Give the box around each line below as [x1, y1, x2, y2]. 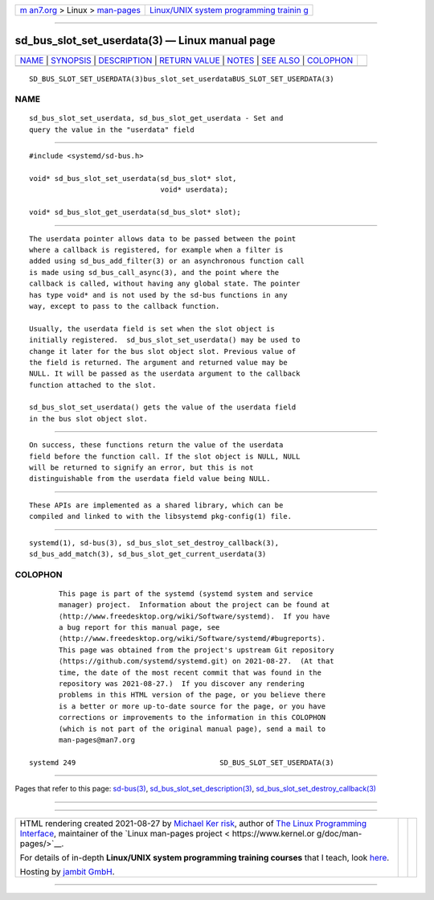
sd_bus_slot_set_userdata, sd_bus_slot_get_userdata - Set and [29, 113, 284, 123]
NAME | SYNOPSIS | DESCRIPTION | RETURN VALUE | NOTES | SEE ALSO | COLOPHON [19, 55, 354, 66]
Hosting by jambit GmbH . [19, 865, 116, 877]
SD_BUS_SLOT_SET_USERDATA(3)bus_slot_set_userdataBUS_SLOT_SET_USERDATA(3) [29, 74, 334, 84]
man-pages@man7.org [59, 736, 136, 744]
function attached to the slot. [29, 380, 157, 389]
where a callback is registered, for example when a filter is [29, 245, 284, 254]
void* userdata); [160, 185, 229, 195]
